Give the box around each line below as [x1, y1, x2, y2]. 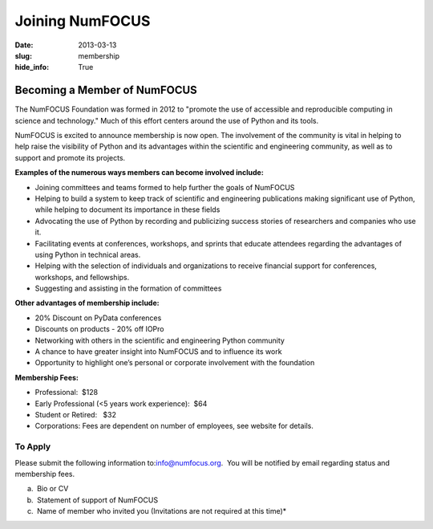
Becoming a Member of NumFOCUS [14, 83, 198, 97]
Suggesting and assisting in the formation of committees [34, 283, 222, 293]
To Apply [14, 442, 51, 453]
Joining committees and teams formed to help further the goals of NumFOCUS [34, 182, 295, 192]
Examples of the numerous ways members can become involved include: [14, 168, 264, 177]
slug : [14, 51, 32, 60]
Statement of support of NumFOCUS [36, 494, 159, 505]
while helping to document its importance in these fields [34, 205, 221, 214]
